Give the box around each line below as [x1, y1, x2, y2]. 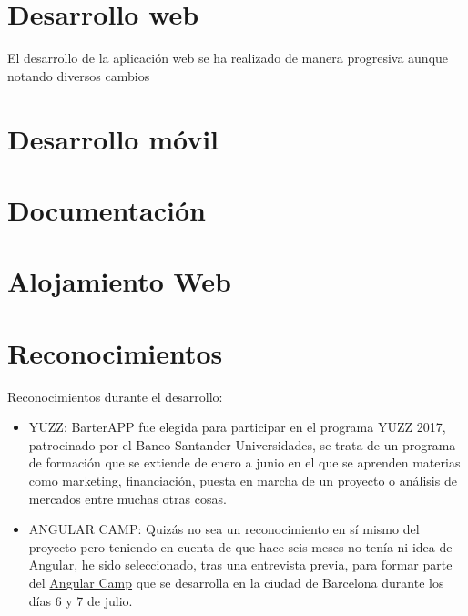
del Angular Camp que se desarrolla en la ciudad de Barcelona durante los [28, 572, 444, 591]
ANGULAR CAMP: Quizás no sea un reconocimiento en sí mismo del [28, 519, 420, 539]
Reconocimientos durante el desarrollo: [7, 386, 223, 406]
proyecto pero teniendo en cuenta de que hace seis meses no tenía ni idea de [28, 537, 453, 556]
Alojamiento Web [7, 262, 231, 300]
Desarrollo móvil [7, 119, 219, 157]
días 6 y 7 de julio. [28, 590, 133, 610]
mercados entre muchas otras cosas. [28, 488, 227, 508]
